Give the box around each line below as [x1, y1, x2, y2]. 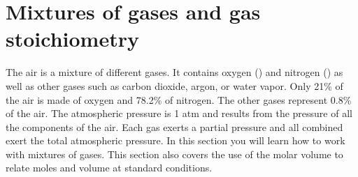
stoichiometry [6, 24, 139, 53]
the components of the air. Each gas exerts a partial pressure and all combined [6, 119, 343, 134]
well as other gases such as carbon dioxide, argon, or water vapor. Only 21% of [6, 78, 343, 93]
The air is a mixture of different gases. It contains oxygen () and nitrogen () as [6, 65, 343, 79]
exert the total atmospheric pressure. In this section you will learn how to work [6, 133, 345, 148]
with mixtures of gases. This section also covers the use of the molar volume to [6, 146, 343, 161]
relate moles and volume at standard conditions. [6, 160, 213, 175]
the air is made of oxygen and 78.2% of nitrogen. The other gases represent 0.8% [6, 92, 352, 107]
